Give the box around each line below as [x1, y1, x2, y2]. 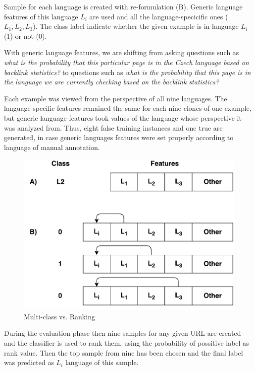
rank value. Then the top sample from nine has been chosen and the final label [4, 347, 243, 358]
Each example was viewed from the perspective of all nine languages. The [4, 93, 227, 103]
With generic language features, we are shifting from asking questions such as [4, 47, 239, 58]
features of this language [4, 11, 78, 21]
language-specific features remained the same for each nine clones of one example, [4, 103, 252, 113]
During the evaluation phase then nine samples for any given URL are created [4, 328, 241, 338]
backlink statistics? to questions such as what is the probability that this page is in [4, 67, 251, 77]
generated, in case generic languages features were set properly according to [4, 132, 234, 143]
